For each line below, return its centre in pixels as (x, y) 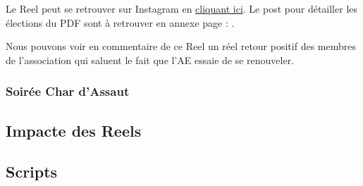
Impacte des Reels (74, 130)
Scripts (32, 172)
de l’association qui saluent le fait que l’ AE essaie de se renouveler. (150, 60)
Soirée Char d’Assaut (68, 91)
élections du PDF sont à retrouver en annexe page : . (120, 22)
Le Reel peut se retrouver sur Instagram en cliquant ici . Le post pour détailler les (182, 8)
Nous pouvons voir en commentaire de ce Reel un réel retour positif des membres (181, 46)
